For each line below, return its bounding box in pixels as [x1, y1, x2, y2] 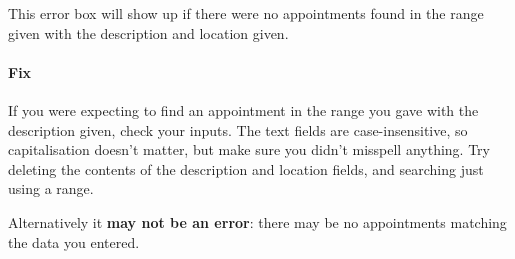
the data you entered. [8, 231, 140, 252]
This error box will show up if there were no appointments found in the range [8, 3, 484, 23]
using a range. [8, 178, 94, 199]
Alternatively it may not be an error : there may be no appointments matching [8, 211, 507, 232]
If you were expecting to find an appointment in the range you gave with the [8, 99, 479, 120]
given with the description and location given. [8, 22, 289, 43]
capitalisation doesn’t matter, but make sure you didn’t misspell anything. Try [8, 139, 490, 160]
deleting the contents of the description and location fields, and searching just [8, 158, 484, 179]
